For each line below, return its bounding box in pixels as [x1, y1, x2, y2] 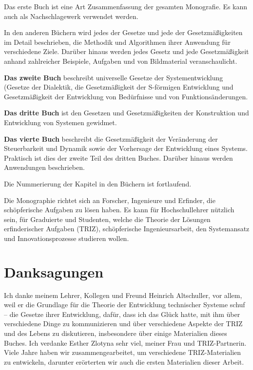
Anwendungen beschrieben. [4, 162, 85, 172]
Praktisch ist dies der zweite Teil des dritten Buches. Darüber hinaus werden [4, 152, 233, 163]
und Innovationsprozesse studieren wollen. [4, 233, 129, 243]
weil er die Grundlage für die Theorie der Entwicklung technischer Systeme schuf [4, 299, 245, 310]
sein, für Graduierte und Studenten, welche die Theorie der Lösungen [4, 214, 211, 224]
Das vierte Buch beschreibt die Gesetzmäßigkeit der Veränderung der [4, 133, 218, 144]
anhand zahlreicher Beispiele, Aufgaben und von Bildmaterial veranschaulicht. [4, 55, 237, 66]
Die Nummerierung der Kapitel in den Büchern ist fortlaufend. [4, 178, 192, 188]
